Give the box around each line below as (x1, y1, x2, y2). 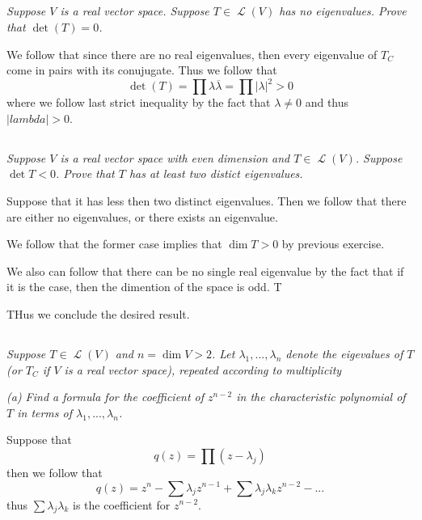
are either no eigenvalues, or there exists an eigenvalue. (6, 208, 278, 225)
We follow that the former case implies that (6, 235, 222, 252)
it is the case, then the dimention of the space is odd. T (6, 278, 282, 295)
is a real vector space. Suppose (60, 2, 209, 19)
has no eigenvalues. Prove (279, 2, 407, 19)
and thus (305, 94, 349, 111)
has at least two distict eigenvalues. (129, 165, 303, 182)
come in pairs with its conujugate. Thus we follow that (6, 61, 277, 78)
